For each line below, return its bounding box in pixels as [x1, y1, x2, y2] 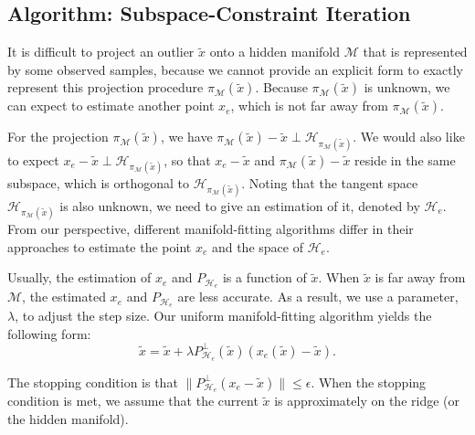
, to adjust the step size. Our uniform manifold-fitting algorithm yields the [15, 306, 432, 325]
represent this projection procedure [7, 78, 204, 97]
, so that [164, 150, 211, 169]
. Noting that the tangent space [241, 173, 418, 192]
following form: [7, 324, 91, 343]
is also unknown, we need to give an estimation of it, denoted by [59, 196, 420, 215]
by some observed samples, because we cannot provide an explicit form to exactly [7, 59, 463, 79]
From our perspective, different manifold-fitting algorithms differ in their [7, 219, 414, 239]
